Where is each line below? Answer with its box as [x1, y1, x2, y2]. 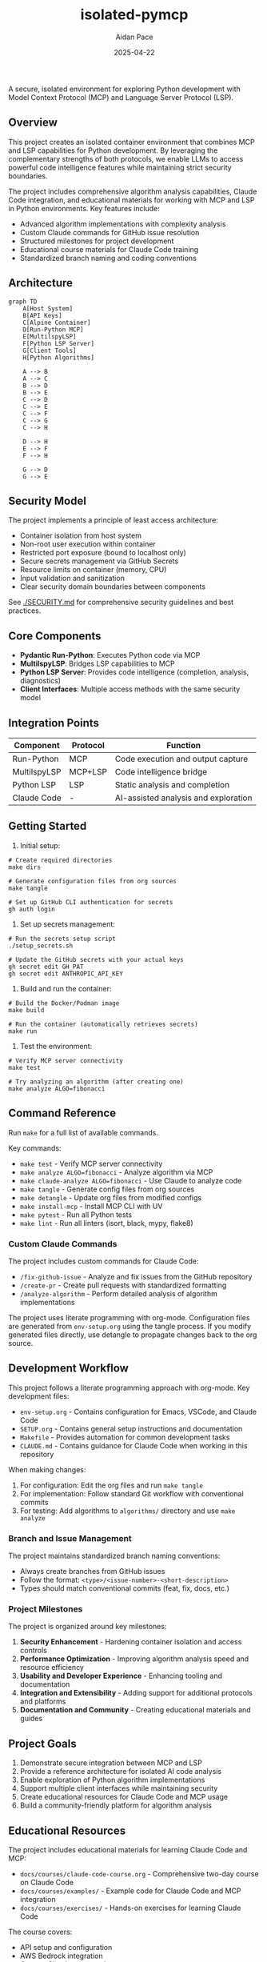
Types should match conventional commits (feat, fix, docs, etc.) [19, 1584, 230, 1593]
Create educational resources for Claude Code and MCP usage [19, 1792, 229, 1802]
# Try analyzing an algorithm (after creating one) [8, 1078, 184, 1086]
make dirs [8, 863, 42, 871]
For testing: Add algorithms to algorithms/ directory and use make [19, 1506, 236, 1516]
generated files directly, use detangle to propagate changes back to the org [8, 1330, 257, 1339]
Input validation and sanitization [19, 574, 126, 583]
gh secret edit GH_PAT [8, 963, 84, 971]
